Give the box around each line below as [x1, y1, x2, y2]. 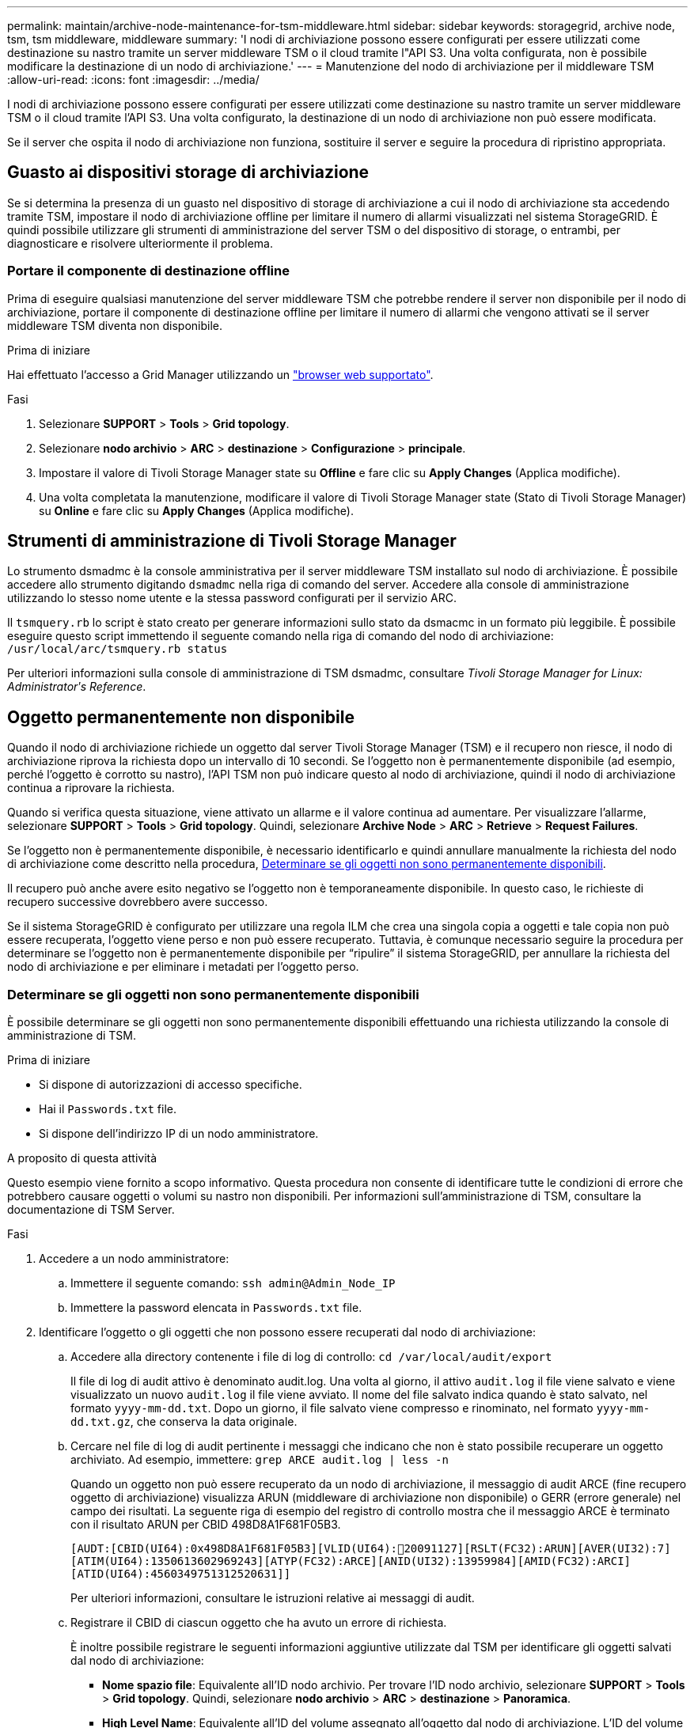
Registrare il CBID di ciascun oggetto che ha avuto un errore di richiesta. [70, 1616, 447, 1630]
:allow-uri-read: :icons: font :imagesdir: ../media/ [7, 73, 260, 86]
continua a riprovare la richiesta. [7, 781, 175, 795]
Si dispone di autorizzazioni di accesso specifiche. [39, 1078, 302, 1092]
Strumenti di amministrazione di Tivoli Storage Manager [7, 531, 457, 551]
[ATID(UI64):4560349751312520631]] [70, 1567, 291, 1581]
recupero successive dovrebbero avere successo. [7, 895, 268, 909]
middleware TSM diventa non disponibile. [7, 318, 223, 332]
